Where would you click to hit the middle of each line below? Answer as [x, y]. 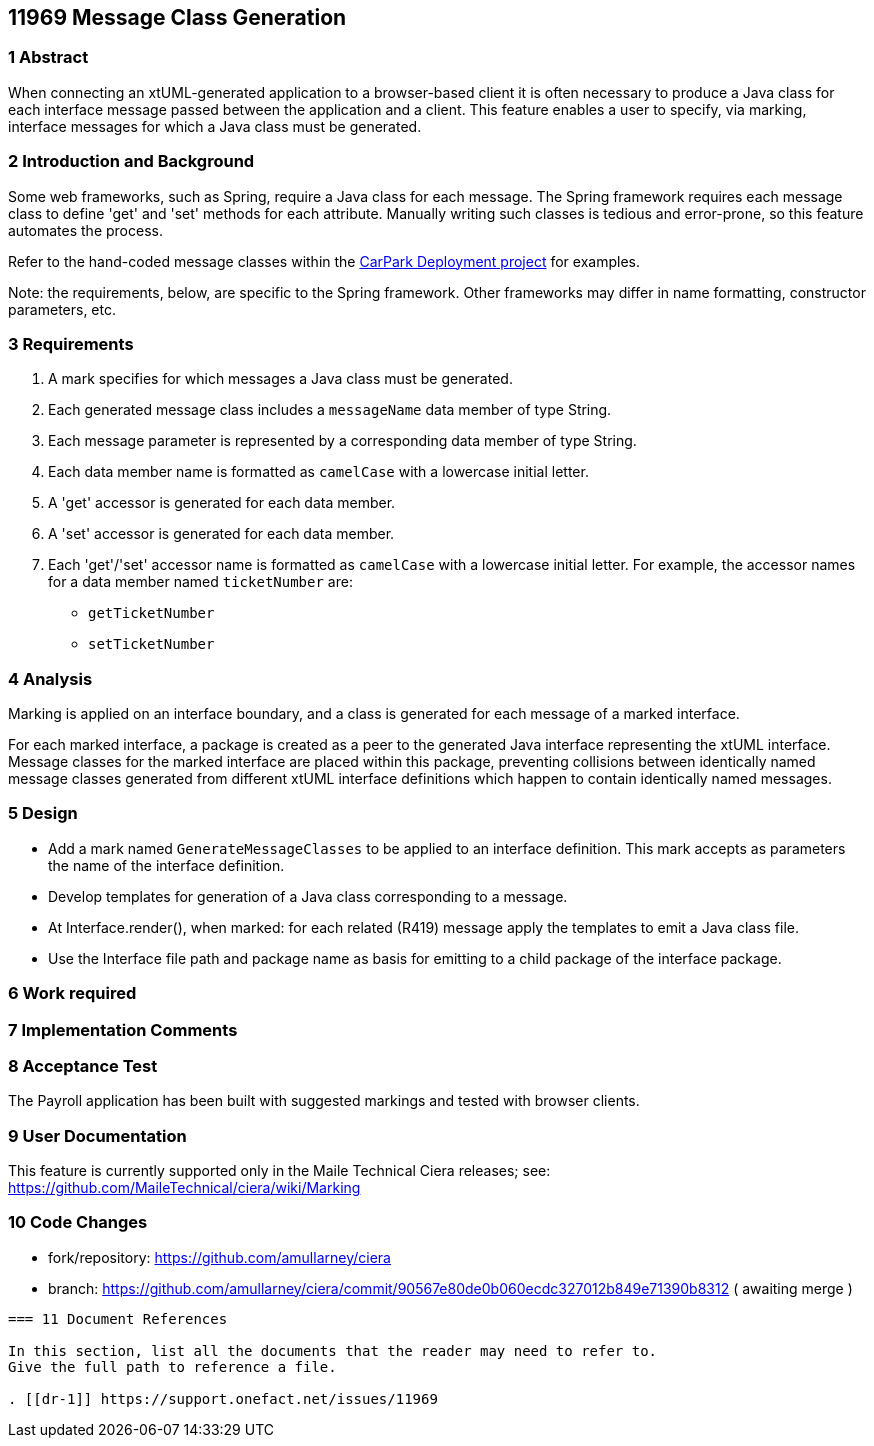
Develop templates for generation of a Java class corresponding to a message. [308, 896]
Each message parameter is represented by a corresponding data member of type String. [342, 441]
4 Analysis [50, 678]
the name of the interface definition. [166, 865]
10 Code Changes [78, 1222]
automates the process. [85, 230]
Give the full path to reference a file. [172, 1366]
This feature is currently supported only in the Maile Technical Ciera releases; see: [279, 1171]
